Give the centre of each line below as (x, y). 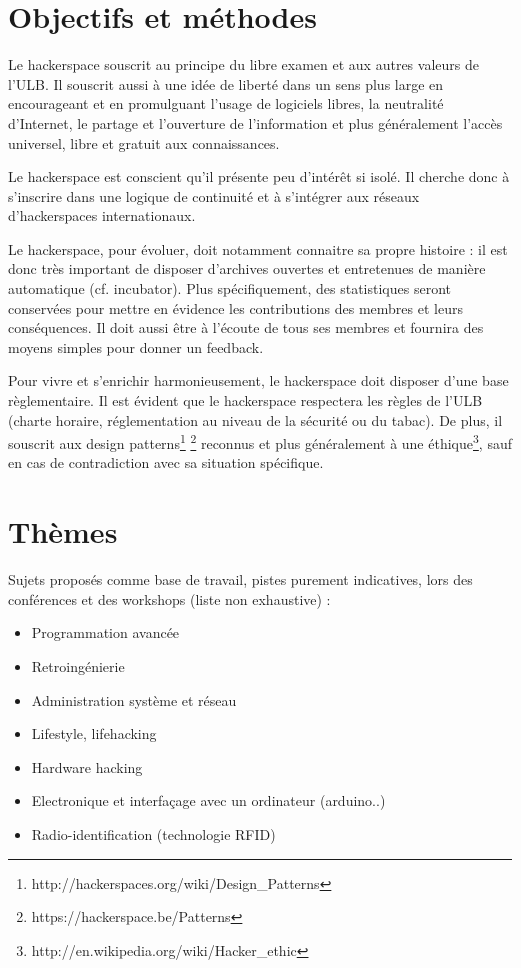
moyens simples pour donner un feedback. (136, 346)
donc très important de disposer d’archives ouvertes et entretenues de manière (247, 268)
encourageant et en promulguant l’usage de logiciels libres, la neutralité (226, 103)
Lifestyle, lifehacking (94, 733)
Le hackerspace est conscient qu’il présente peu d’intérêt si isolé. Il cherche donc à (259, 176)
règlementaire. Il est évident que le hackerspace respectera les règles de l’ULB (245, 400)
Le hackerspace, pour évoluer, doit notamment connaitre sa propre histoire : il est (258, 248)
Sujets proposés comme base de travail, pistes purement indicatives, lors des (240, 579)
